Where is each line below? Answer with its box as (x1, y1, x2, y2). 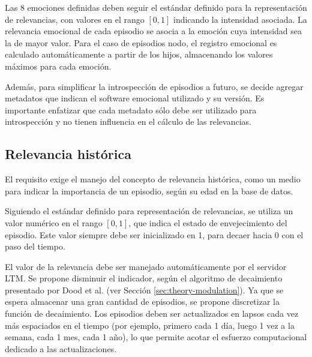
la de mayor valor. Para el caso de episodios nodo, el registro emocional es (5, 36, 277, 49)
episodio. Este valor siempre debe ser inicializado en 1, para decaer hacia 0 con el (5, 228, 304, 241)
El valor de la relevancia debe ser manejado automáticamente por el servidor (5, 260, 287, 272)
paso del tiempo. (5, 240, 65, 253)
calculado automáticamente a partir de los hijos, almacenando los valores (5, 48, 273, 61)
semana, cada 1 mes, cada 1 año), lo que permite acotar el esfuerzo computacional (5, 331, 307, 343)
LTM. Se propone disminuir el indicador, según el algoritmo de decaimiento (5, 272, 283, 284)
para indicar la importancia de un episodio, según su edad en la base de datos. (5, 184, 293, 197)
